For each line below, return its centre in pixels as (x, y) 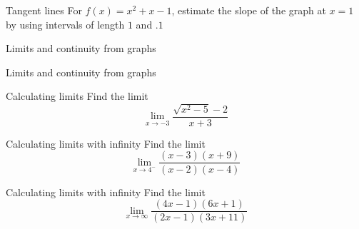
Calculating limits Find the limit (77, 96)
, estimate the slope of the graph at (249, 10)
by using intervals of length (65, 24)
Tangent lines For (44, 10)
